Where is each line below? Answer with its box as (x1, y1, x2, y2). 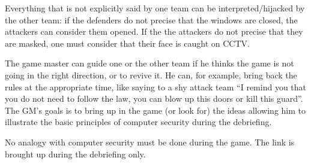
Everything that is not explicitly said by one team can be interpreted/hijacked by (5, 2, 305, 14)
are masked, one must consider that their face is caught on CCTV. (5, 37, 250, 49)
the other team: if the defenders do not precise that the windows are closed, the (5, 13, 298, 26)
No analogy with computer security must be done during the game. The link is (5, 135, 295, 148)
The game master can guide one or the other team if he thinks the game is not (5, 57, 294, 69)
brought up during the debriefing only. (5, 147, 146, 160)
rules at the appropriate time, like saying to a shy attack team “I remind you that (5, 80, 307, 93)
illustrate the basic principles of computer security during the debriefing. (5, 116, 272, 128)
